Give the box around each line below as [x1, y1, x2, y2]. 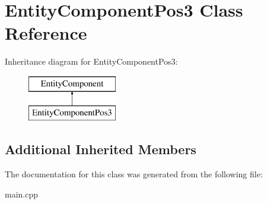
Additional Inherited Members [5, 140, 196, 158]
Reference [5, 21, 87, 45]
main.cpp [5, 187, 39, 200]
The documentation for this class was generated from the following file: [5, 168, 263, 180]
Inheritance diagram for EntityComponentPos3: [5, 55, 178, 68]
